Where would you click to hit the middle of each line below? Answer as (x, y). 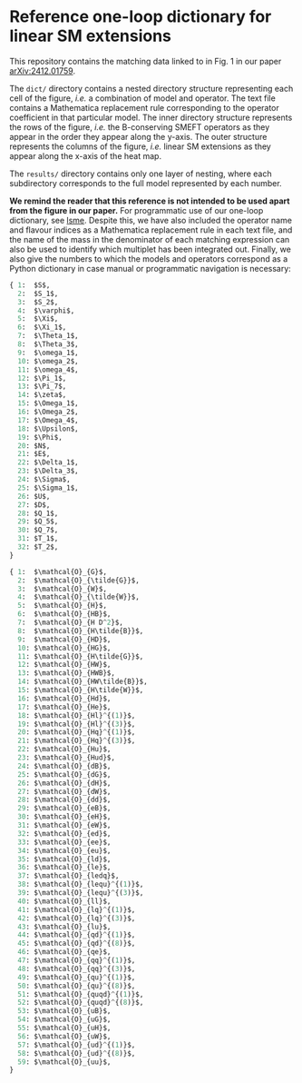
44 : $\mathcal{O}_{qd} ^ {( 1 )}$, (77, 935)
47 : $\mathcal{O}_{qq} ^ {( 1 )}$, (77, 960)
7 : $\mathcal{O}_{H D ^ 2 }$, (71, 623)
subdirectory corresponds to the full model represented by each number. (146, 183)
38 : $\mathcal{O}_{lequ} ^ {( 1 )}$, (81, 884)
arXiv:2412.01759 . (42, 71)
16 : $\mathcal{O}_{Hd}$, (64, 698)
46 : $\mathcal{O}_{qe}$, (64, 952)
